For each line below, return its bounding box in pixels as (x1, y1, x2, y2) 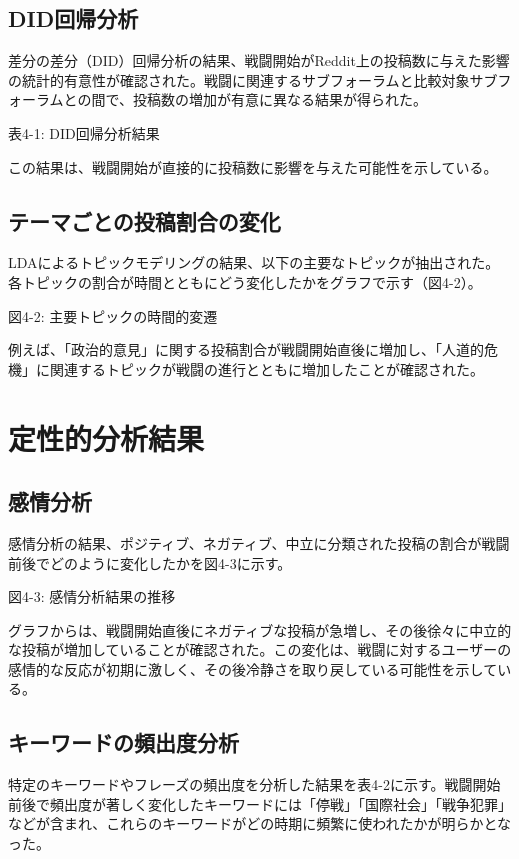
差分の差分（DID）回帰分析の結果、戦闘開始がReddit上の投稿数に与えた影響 (8, 50, 510, 71)
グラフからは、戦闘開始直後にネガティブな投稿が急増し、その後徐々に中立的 (8, 619, 512, 640)
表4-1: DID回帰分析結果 (8, 122, 160, 143)
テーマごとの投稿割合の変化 (8, 205, 281, 236)
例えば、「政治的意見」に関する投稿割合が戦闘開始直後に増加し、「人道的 (8, 339, 484, 360)
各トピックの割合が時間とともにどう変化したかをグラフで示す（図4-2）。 (8, 271, 482, 292)
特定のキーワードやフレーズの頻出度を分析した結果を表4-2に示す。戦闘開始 (8, 774, 501, 795)
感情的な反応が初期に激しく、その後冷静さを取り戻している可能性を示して (8, 658, 498, 679)
